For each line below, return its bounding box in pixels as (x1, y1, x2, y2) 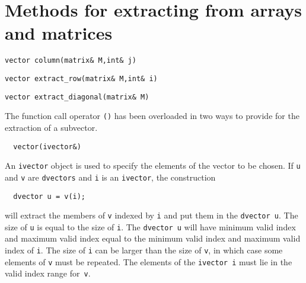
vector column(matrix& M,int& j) (5, 56, 136, 65)
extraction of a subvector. (5, 121, 98, 133)
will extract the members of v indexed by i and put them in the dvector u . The (5, 209, 298, 221)
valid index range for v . (5, 267, 91, 279)
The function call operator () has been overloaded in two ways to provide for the (5, 110, 299, 122)
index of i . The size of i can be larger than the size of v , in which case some (5, 244, 283, 256)
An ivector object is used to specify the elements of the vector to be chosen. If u (5, 159, 301, 172)
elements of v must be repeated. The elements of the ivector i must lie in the (5, 255, 292, 268)
